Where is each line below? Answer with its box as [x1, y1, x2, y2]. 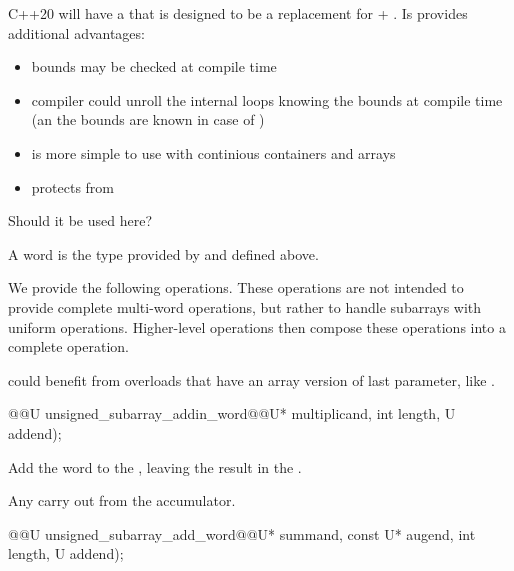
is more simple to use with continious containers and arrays [31, 142, 396, 163]
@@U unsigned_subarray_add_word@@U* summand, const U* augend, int [8, 523, 476, 544]
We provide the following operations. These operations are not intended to [8, 277, 464, 298]
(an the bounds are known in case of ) [31, 109, 265, 130]
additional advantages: [8, 22, 145, 43]
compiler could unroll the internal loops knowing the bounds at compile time [31, 89, 503, 110]
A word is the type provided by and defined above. [8, 243, 319, 264]
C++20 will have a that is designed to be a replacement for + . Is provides [8, 3, 468, 23]
